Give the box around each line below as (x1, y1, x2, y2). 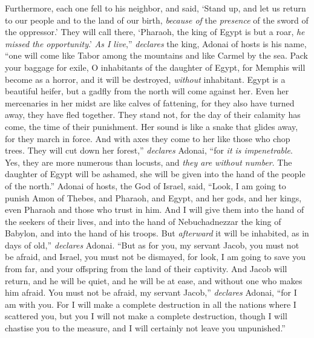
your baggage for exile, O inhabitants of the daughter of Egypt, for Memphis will (5, 60, 306, 73)
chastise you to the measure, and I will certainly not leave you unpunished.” (5, 322, 286, 334)
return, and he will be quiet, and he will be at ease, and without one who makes (5, 274, 303, 287)
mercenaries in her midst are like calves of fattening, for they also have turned (5, 96, 295, 109)
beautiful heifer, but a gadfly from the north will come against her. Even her (5, 85, 289, 97)
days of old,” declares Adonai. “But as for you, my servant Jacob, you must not (5, 238, 299, 251)
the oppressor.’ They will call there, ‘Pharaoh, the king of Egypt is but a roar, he (5, 25, 305, 38)
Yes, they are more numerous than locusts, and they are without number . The (5, 155, 292, 168)
